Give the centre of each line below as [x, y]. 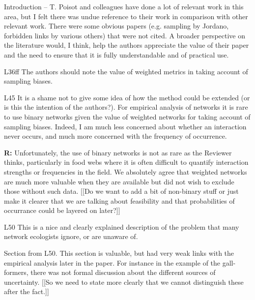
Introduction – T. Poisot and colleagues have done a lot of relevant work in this [124, 6]
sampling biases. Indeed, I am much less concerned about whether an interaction [125, 126]
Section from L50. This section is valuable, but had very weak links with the [119, 253]
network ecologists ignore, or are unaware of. [71, 236]
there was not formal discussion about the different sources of [123, 272]
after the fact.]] [27, 291]
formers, [16, 272]
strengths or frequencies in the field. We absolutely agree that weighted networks [126, 171]
